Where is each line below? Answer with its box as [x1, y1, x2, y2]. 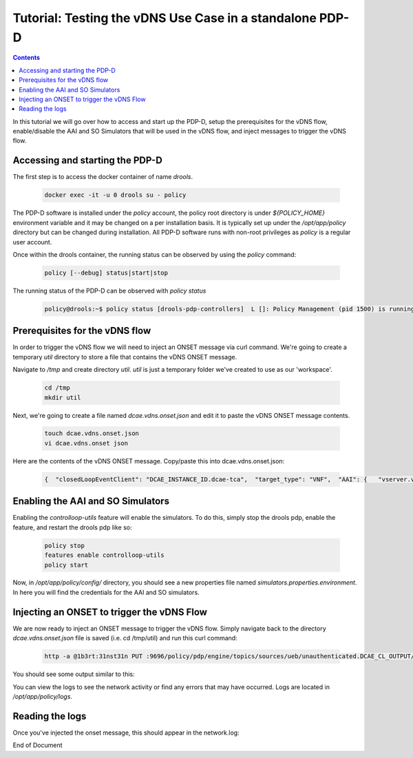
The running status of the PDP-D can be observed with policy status [12, 286, 206, 295]
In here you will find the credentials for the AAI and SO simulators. [12, 588, 200, 596]
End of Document [12, 741, 63, 750]
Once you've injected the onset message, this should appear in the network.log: [12, 728, 240, 737]
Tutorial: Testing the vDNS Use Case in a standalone [12, 10, 317, 25]
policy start [44, 561, 89, 569]
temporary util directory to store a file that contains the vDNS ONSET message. [12, 352, 237, 361]
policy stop [44, 541, 85, 549]
